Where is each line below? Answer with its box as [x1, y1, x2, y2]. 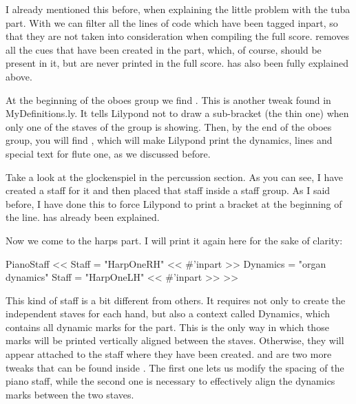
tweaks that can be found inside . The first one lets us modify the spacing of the [6, 360, 344, 374]
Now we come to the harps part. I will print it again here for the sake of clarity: [6, 233, 343, 247]
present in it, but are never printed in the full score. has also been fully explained [6, 56, 348, 70]
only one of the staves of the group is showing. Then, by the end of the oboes [6, 119, 332, 134]
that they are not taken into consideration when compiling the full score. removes [6, 29, 349, 43]
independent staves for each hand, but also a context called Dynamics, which [6, 306, 331, 321]
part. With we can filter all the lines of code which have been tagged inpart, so [6, 15, 338, 30]
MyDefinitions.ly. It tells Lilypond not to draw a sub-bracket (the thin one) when [6, 106, 349, 120]
